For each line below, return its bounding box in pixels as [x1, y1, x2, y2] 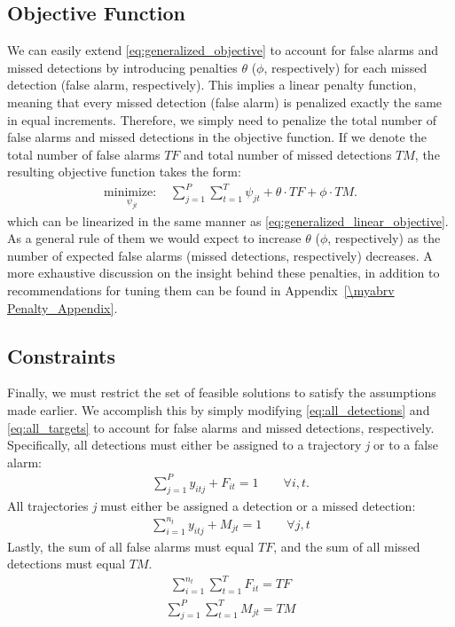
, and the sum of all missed [273, 537, 420, 555]
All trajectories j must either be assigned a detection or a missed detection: [7, 496, 416, 514]
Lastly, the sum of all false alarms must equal [7, 537, 255, 555]
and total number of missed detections [184, 145, 392, 163]
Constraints [7, 341, 115, 369]
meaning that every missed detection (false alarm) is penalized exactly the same [7, 92, 443, 111]
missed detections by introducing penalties [7, 58, 238, 76]
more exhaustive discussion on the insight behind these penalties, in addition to [7, 263, 440, 282]
